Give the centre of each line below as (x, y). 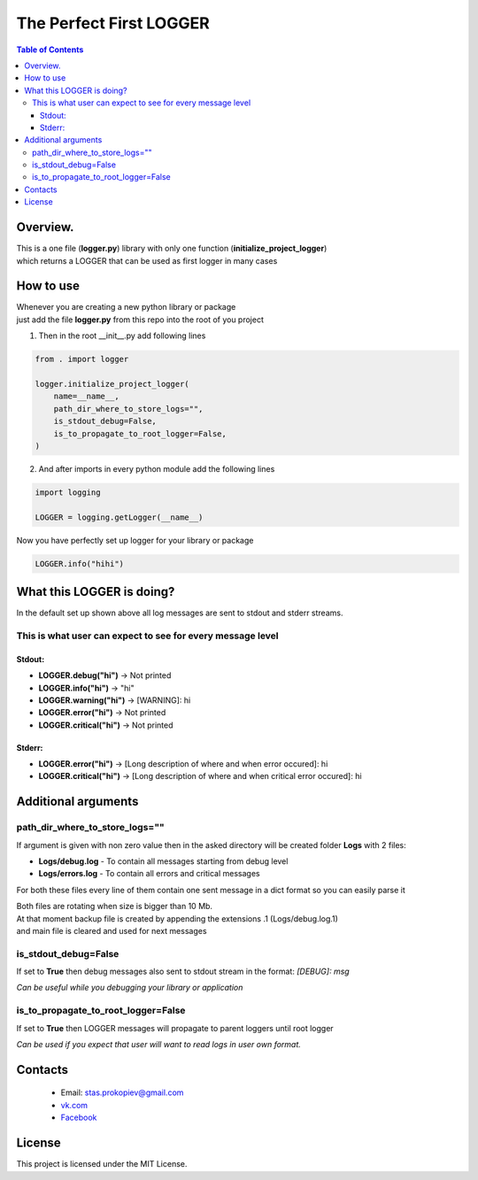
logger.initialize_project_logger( (112, 384)
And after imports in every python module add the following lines (157, 468)
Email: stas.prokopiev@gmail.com (122, 1092)
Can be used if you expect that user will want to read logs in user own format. (158, 1045)
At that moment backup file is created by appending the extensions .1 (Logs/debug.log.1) (177, 918)
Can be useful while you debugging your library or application (130, 988)
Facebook (79, 1118)
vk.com (74, 1105)
